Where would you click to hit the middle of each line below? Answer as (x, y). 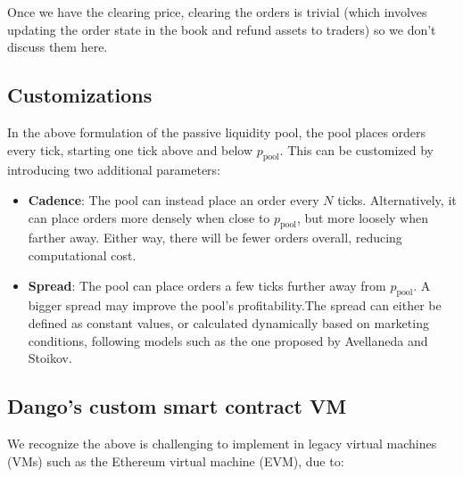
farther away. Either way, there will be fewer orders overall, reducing (215, 238)
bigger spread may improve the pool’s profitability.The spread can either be (235, 305)
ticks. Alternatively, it (397, 199)
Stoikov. (50, 358)
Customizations (80, 95)
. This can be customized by (356, 149)
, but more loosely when (362, 217)
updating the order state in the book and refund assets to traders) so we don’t (222, 29)
